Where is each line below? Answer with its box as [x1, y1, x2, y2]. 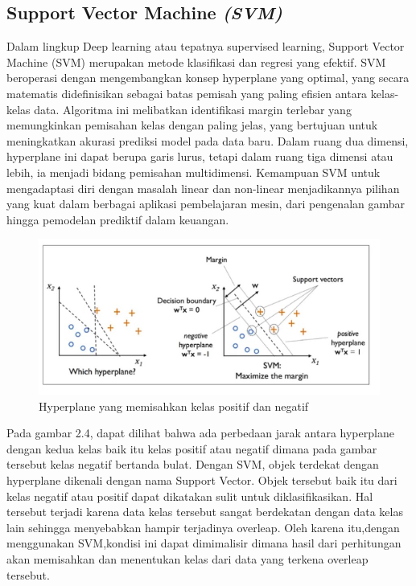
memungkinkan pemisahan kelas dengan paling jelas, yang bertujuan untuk [6, 117, 378, 133]
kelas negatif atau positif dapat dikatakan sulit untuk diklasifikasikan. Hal [6, 487, 373, 504]
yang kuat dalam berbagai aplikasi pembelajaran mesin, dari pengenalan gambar [6, 195, 406, 212]
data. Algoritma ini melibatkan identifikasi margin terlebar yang [34, 100, 352, 117]
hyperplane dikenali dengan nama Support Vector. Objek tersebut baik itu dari [6, 472, 397, 489]
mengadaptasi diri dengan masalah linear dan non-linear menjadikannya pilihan [6, 179, 400, 196]
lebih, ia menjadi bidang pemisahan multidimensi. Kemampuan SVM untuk [6, 163, 381, 180]
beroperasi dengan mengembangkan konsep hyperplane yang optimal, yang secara [6, 69, 410, 86]
